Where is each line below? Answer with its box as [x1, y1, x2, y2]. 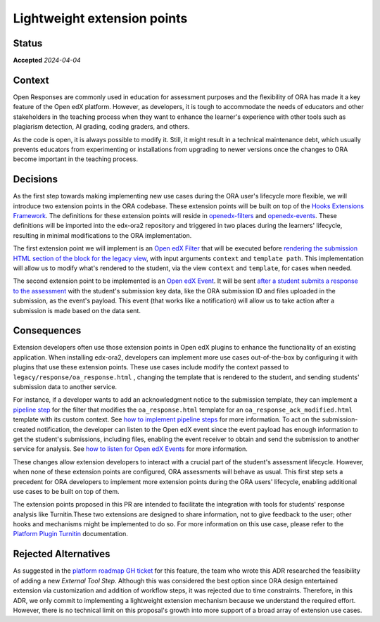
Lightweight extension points [13, 11, 188, 26]
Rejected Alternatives [13, 548, 110, 560]
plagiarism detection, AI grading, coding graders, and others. [13, 122, 190, 131]
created [13, 425, 36, 433]
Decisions [13, 173, 58, 186]
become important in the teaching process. [13, 155, 139, 163]
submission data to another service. [13, 382, 118, 391]
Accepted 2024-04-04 [13, 56, 81, 65]
